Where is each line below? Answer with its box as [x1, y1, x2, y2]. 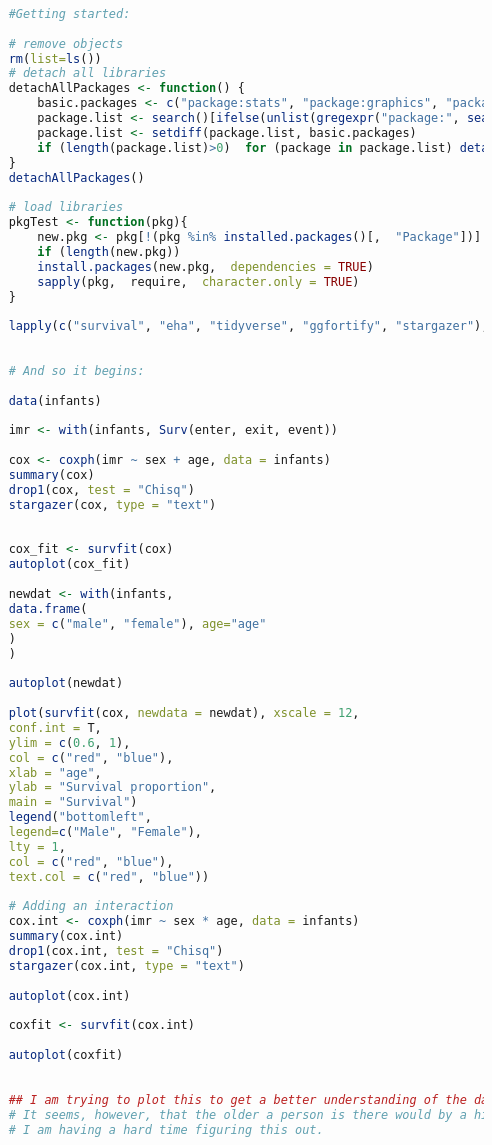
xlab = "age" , [8, 765, 102, 780]
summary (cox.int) [8, 929, 124, 944]
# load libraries [8, 200, 124, 215]
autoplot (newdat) [8, 676, 124, 691]
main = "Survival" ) [8, 795, 138, 810]
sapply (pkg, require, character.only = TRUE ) [37, 274, 360, 289]
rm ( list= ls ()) [8, 51, 102, 66]
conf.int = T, [8, 720, 102, 735]
